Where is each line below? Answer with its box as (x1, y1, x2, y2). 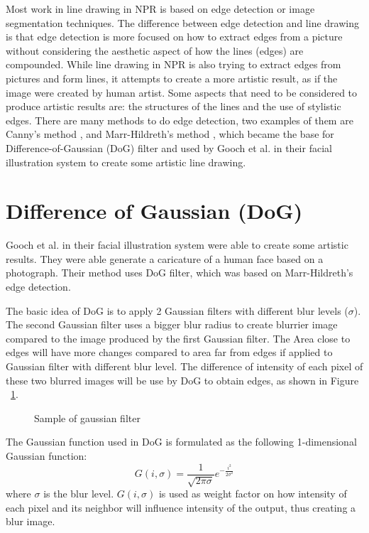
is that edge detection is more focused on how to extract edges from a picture (6, 29, 343, 44)
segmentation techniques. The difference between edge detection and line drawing (6, 15, 359, 30)
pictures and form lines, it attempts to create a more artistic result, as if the (6, 70, 338, 85)
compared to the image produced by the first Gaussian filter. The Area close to (6, 330, 351, 345)
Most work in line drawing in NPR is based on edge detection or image (6, 1, 315, 16)
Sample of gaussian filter (34, 410, 141, 425)
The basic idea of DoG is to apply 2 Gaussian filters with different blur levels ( (6, 303, 348, 318)
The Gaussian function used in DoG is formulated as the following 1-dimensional (6, 434, 357, 449)
